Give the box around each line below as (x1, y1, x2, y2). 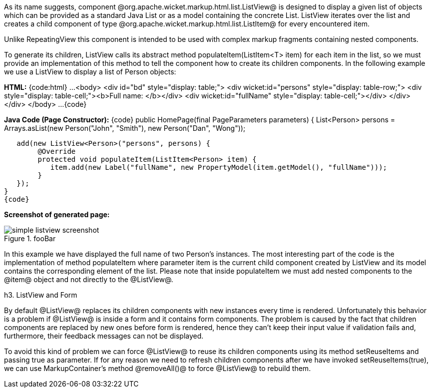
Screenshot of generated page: (4, 210, 110, 219)
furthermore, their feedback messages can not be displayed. (4, 332, 204, 340)
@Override (37, 147, 76, 155)
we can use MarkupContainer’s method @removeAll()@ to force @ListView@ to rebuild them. (4, 364, 311, 373)
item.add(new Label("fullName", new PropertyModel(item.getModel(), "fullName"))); (50, 163, 388, 171)
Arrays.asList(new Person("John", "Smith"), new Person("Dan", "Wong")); (4, 124, 246, 132)
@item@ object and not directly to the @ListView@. (4, 275, 173, 284)
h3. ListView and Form (4, 291, 77, 299)
